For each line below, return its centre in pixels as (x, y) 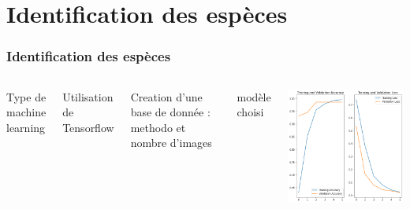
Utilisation (88, 96)
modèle (254, 96)
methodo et (158, 127)
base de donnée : (170, 112)
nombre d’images (171, 143)
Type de (26, 96)
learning (26, 127)
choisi (250, 112)
